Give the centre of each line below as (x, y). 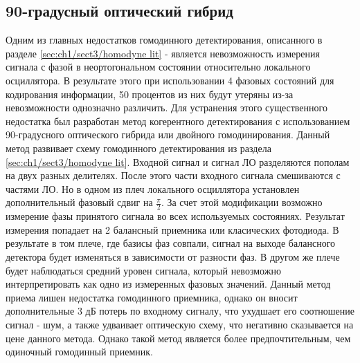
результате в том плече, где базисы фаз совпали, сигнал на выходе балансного (171, 243)
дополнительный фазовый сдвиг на (79, 202)
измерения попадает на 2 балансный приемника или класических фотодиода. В (172, 229)
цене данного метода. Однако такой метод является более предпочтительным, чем (178, 338)
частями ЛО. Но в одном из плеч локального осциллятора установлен (153, 188)
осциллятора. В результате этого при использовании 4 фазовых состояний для (170, 80)
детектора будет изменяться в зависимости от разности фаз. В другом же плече (173, 256)
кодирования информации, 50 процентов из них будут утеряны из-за (150, 94)
